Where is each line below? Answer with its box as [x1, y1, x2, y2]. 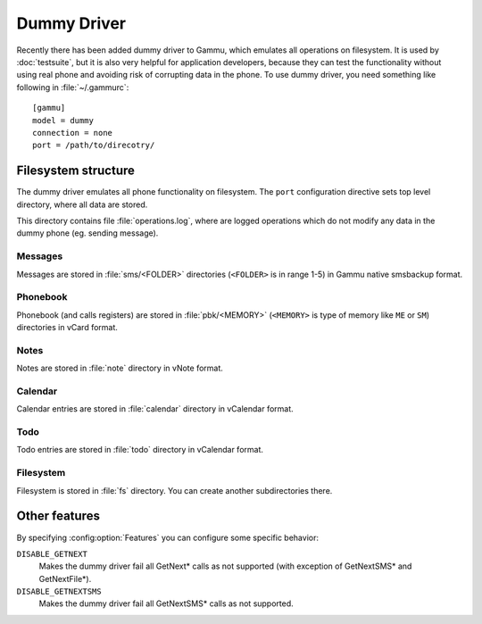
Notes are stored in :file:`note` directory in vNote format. [16, 362, 223, 374]
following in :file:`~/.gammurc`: [16, 81, 129, 93]
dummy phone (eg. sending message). [16, 228, 159, 238]
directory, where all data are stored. [16, 199, 148, 210]
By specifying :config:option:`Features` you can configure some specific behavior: [16, 532, 319, 543]
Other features [16, 509, 100, 524]
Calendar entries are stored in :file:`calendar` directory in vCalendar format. [16, 404, 294, 414]
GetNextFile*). [38, 573, 92, 584]
